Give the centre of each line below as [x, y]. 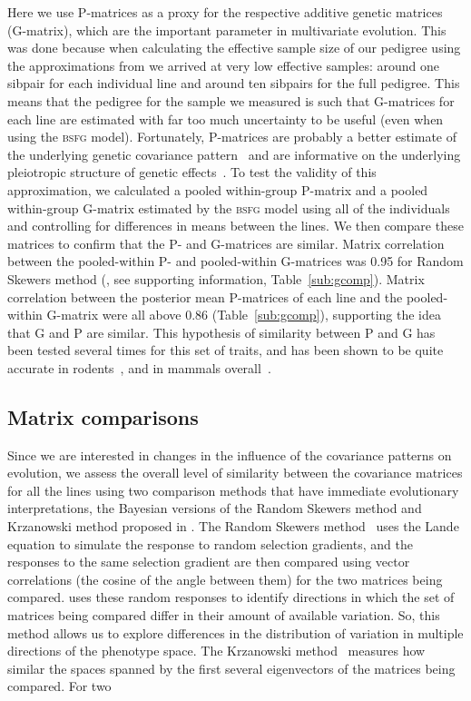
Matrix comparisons [103, 416]
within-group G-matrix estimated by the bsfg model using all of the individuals [229, 207]
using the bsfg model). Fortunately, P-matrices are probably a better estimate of [232, 137]
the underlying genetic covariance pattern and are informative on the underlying [234, 154]
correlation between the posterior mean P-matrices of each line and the [205, 296]
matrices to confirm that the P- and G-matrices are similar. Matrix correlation [226, 243]
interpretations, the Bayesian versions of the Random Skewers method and [215, 508]
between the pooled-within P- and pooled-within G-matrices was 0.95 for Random [235, 261]
